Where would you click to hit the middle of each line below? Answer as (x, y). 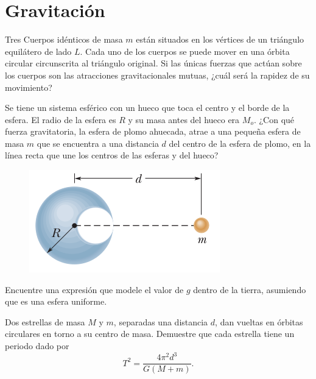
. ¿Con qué (274, 119)
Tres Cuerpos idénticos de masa (64, 39)
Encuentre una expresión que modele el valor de (94, 289)
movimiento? (29, 87)
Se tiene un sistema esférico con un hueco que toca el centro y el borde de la (147, 108)
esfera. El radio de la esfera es (61, 119)
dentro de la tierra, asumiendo (250, 289)
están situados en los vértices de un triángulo (220, 39)
